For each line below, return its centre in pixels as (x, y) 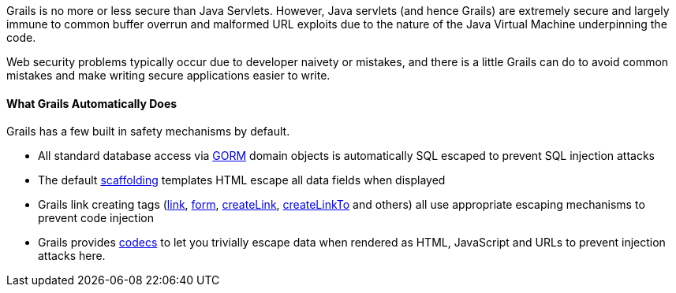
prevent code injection (96, 218)
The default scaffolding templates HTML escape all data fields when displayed (242, 180)
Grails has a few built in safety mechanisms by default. (148, 132)
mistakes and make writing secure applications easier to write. (168, 75)
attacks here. (72, 256)
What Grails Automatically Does (92, 103)
